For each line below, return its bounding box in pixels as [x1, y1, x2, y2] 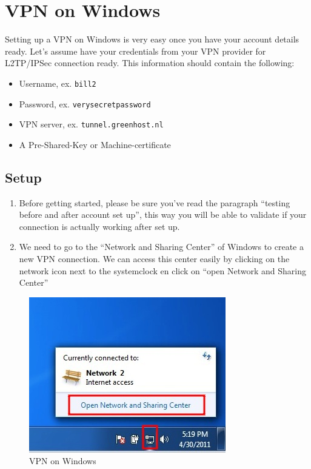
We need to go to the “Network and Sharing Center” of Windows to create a [19, 240, 304, 253]
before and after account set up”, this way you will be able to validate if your [19, 208, 307, 221]
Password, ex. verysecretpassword [19, 97, 151, 110]
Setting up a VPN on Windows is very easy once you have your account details [5, 33, 299, 46]
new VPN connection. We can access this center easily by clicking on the [19, 252, 290, 265]
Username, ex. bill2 [19, 76, 96, 89]
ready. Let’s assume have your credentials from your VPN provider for [5, 44, 266, 57]
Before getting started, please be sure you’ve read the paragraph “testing [19, 196, 290, 209]
